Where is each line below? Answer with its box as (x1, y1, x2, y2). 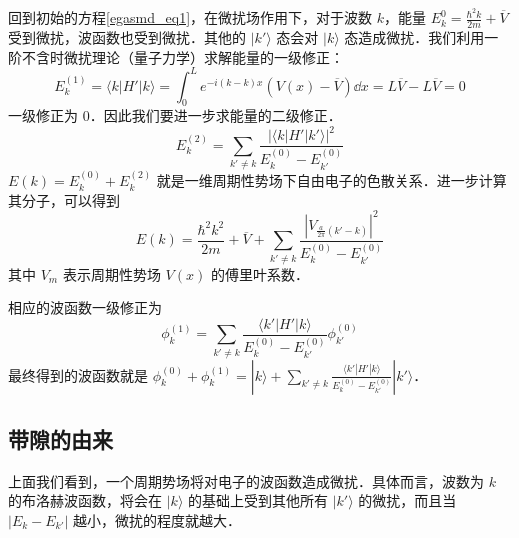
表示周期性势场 (62, 263, 161, 284)
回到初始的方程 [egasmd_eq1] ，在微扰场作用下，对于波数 (8, 7, 373, 28)
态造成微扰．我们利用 (344, 26, 485, 47)
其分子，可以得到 (8, 189, 120, 210)
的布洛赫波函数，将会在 (8, 490, 162, 511)
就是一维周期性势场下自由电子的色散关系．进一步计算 (156, 170, 507, 191)
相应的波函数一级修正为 (8, 297, 162, 318)
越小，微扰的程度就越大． (73, 509, 242, 530)
